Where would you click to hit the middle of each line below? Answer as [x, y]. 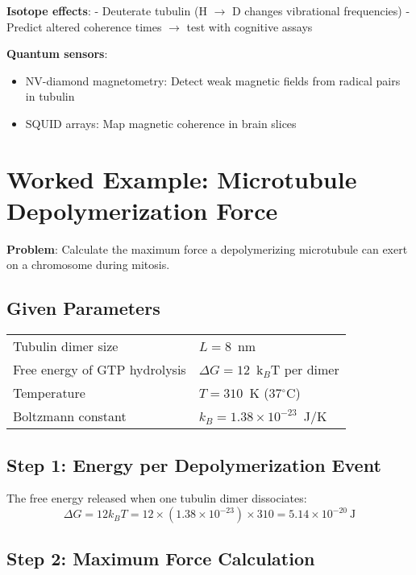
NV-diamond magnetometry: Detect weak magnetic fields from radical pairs [213, 80]
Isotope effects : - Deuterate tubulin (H [107, 10]
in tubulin [50, 96]
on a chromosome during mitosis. [88, 265]
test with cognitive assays [250, 26]
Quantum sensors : [57, 54]
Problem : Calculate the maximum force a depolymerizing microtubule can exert [207, 248]
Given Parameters [83, 308]
